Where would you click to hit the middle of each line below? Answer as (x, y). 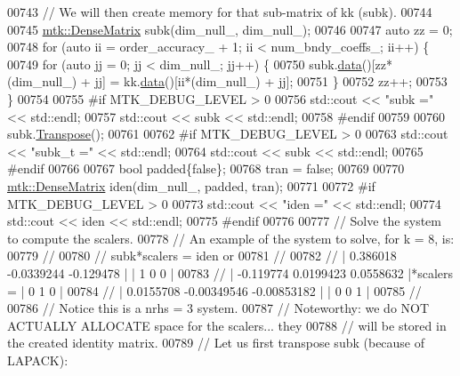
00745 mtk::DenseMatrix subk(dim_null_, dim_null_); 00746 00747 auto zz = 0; (230, 29)
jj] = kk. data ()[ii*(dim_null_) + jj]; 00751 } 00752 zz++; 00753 (271, 81)
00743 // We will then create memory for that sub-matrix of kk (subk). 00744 (220, 12)
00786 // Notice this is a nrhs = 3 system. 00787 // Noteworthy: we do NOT (218, 308)
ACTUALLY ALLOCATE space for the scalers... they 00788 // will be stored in (227, 325)
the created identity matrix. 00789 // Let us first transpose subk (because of (216, 343)
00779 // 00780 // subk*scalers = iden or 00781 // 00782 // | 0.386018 (202, 256)
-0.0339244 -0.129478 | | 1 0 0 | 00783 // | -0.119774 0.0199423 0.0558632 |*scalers (230, 272)
